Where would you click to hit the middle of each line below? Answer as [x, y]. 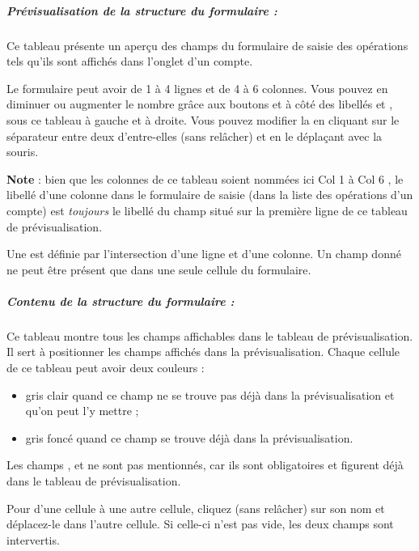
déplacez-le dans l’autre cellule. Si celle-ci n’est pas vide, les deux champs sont [200, 524]
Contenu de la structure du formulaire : [121, 301]
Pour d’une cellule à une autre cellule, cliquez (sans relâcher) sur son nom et [196, 508]
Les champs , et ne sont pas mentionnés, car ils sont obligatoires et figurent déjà [205, 465]
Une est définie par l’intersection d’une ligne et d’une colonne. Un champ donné [204, 254]
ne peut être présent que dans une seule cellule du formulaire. [159, 269]
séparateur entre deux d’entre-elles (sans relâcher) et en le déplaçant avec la [195, 136]
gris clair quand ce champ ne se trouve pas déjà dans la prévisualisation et [210, 394]
